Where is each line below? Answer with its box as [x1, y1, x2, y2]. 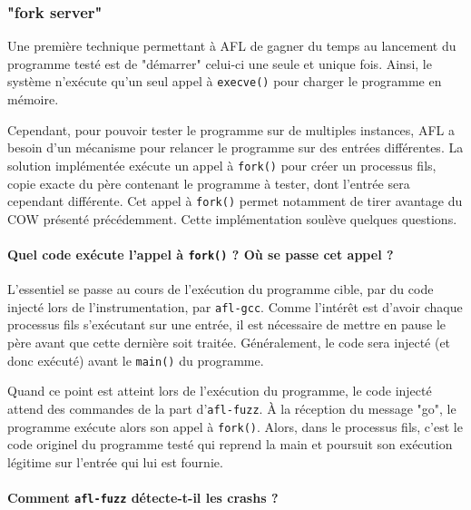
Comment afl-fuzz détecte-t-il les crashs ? [7, 487, 279, 506]
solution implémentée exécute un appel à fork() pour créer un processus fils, [7, 155, 437, 174]
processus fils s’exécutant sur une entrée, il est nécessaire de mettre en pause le [7, 315, 446, 334]
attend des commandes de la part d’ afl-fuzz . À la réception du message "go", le [7, 398, 456, 417]
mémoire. [7, 90, 59, 109]
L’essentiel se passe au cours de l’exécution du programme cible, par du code [7, 280, 434, 299]
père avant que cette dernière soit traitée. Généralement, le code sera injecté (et [7, 333, 451, 352]
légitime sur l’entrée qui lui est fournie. [7, 452, 223, 471]
